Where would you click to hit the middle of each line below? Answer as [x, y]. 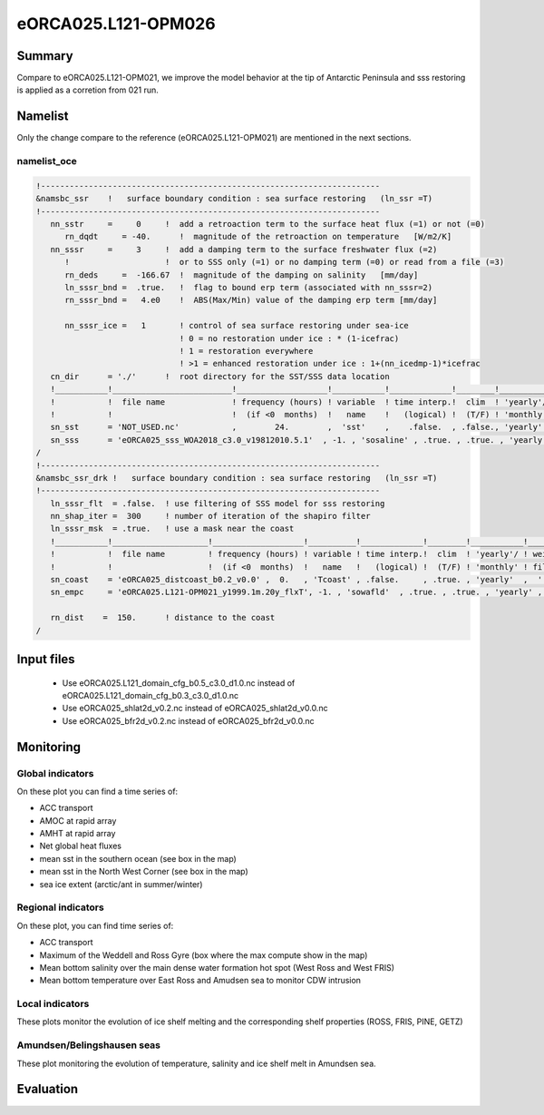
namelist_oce [47, 161]
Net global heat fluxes [81, 846]
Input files [46, 659]
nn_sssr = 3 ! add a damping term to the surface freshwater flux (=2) [244, 249]
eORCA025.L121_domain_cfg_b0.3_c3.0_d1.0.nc [151, 695]
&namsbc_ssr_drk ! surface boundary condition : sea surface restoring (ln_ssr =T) [237, 478]
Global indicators [55, 773]
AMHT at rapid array [78, 834]
